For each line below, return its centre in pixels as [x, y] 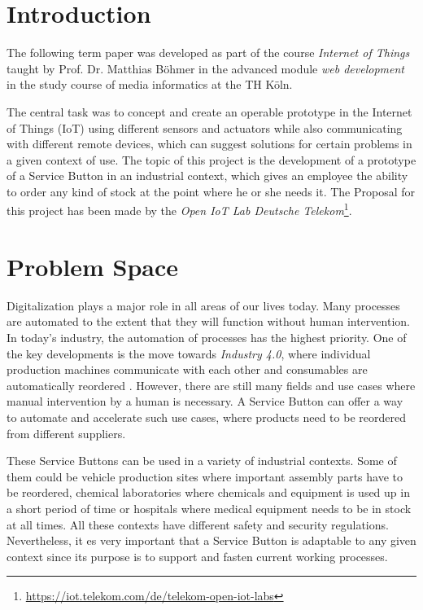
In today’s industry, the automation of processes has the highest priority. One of [207, 338]
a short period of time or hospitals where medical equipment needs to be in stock [209, 508]
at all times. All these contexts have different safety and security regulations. [198, 524]
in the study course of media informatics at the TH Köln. [150, 84]
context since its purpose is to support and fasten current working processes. [197, 556]
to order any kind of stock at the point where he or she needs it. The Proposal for [211, 191]
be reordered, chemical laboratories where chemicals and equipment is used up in [208, 492]
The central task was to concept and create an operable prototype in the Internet [209, 111]
